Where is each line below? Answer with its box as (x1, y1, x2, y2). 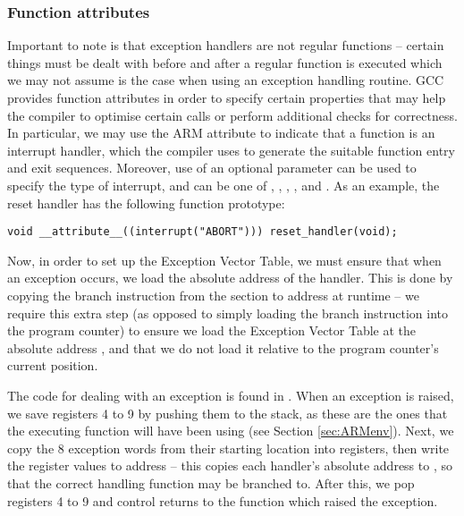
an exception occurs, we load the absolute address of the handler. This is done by (7, 268, 453, 287)
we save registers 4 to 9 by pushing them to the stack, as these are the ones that (7, 403, 448, 422)
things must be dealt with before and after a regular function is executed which (7, 53, 443, 72)
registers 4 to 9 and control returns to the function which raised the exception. (7, 491, 438, 510)
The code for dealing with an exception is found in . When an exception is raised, (7, 385, 454, 404)
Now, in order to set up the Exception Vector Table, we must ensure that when (7, 250, 442, 269)
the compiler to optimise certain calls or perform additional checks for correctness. (7, 106, 458, 124)
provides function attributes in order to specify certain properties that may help (7, 89, 446, 106)
